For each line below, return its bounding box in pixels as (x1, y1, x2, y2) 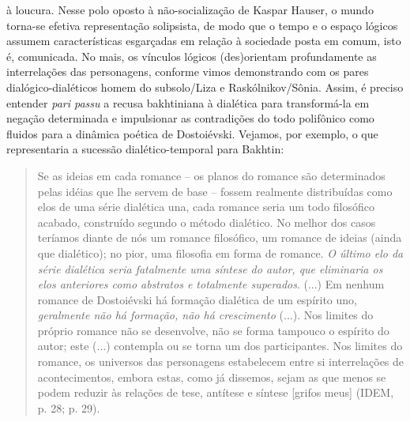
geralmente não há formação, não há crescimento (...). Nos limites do (37, 307, 374, 323)
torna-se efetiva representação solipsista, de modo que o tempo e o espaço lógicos (6, 17, 398, 33)
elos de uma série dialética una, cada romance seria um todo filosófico (37, 198, 375, 215)
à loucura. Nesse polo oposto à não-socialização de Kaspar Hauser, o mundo (6, 2, 374, 17)
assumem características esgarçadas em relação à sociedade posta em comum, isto (6, 32, 401, 49)
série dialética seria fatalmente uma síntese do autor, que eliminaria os (37, 260, 383, 277)
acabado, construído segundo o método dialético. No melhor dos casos (37, 213, 376, 230)
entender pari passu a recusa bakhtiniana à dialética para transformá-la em (6, 94, 370, 111)
